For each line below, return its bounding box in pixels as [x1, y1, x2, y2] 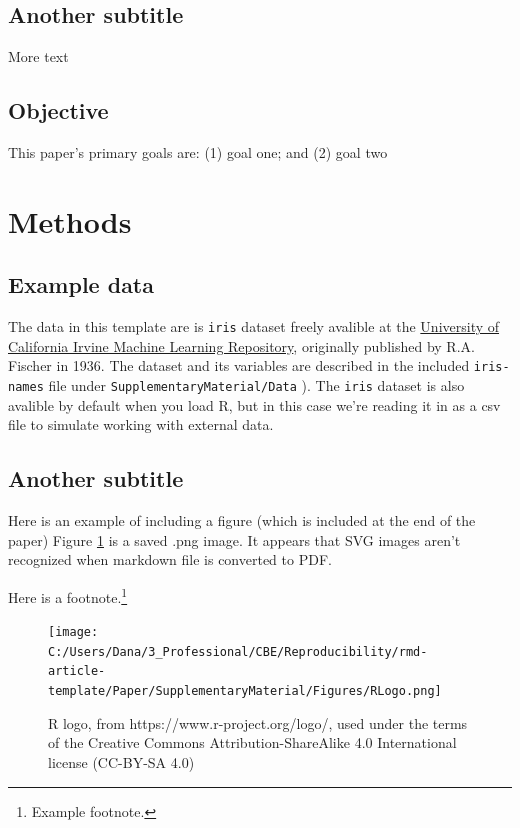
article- [48, 664, 106, 679]
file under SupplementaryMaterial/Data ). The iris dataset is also [48, 375, 465, 396]
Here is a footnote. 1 [8, 583, 128, 607]
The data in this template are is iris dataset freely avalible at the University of [8, 316, 500, 337]
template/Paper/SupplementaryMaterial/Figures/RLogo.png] [48, 684, 442, 699]
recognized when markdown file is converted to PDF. [8, 549, 332, 570]
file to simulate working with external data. [8, 414, 274, 435]
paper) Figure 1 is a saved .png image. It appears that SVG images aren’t [8, 529, 461, 550]
